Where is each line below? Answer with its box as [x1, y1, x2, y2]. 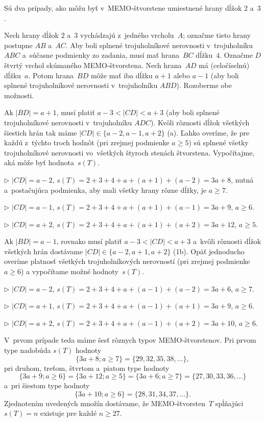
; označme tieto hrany [183, 30, 251, 40]
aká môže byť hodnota [4, 157, 74, 168]
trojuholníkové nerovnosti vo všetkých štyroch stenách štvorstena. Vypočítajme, [4, 147, 255, 158]
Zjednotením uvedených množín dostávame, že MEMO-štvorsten [4, 397, 206, 408]
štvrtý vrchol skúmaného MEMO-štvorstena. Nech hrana [4, 59, 182, 70]
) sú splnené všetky [188, 137, 249, 148]
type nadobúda [4, 345, 51, 356]
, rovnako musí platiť [56, 236, 122, 247]
